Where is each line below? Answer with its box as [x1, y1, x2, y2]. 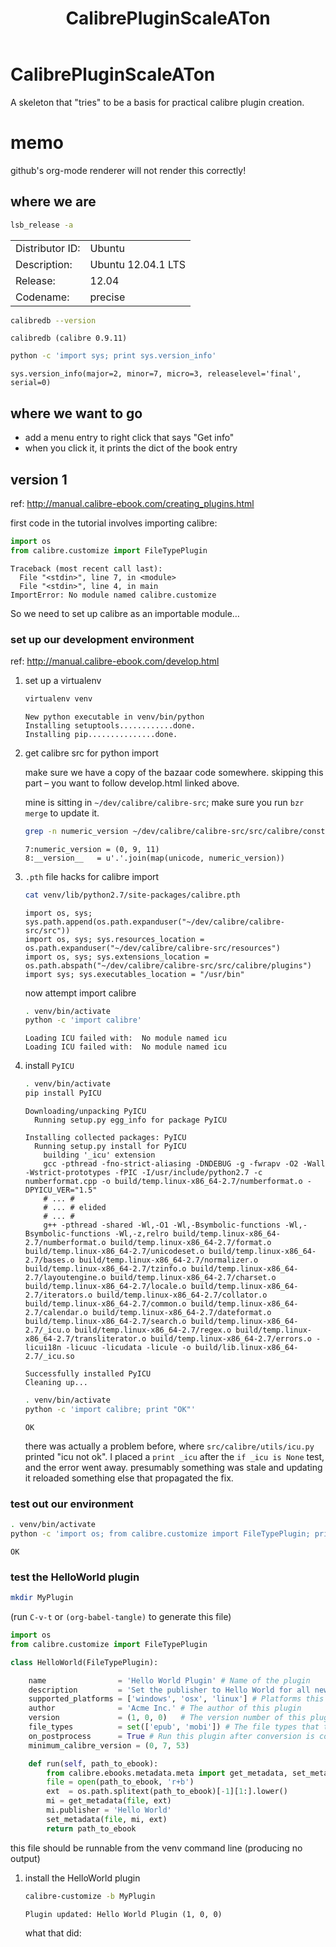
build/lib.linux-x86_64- [194, 1343, 299, 1353]
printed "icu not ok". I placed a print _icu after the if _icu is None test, [24, 1450, 325, 1462]
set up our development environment [10, 632, 195, 646]
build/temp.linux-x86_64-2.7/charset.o [109, 1273, 277, 1283]
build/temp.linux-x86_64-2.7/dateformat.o [92, 1308, 272, 1318]
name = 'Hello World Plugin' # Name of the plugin [28, 1675, 311, 1686]
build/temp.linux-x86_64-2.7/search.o [24, 1317, 187, 1327]
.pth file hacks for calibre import [24, 870, 160, 882]
